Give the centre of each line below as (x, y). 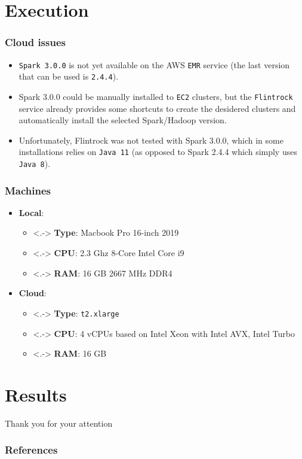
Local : (31, 212)
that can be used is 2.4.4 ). (69, 76)
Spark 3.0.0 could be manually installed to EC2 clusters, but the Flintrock (156, 96)
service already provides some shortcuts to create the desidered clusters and (157, 108)
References (31, 450)
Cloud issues (35, 42)
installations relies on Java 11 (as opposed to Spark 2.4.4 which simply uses (158, 152)
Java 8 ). (35, 163)
